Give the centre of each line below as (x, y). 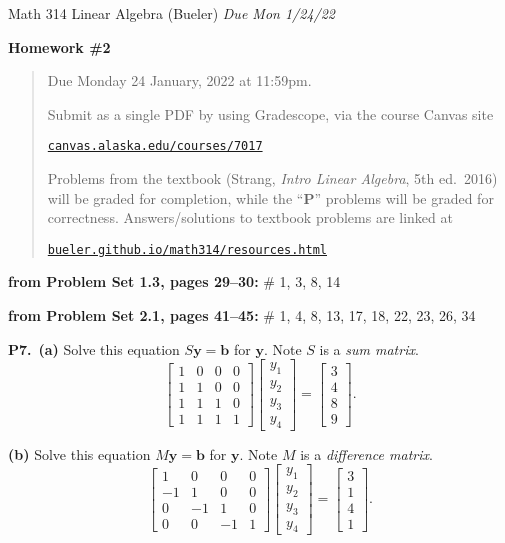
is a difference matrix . (366, 453)
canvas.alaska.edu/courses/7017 (155, 146)
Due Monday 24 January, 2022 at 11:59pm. (179, 80)
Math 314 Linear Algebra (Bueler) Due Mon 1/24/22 (172, 13)
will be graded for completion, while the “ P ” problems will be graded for (270, 197)
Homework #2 (59, 46)
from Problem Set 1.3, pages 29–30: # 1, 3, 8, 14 (174, 281)
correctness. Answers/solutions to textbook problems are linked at (250, 217)
